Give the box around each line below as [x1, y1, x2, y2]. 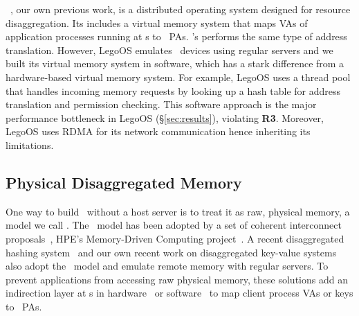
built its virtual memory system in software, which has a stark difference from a [6, 56, 344, 71]
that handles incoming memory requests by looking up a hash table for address [6, 83, 341, 98]
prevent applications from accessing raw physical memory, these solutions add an [6, 272, 348, 286]
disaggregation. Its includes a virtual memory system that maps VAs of [6, 15, 308, 30]
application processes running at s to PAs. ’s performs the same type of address [6, 29, 347, 44]
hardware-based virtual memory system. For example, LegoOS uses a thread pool [6, 69, 351, 84]
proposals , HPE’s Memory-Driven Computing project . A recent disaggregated [6, 231, 344, 245]
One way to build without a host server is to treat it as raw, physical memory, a [6, 204, 350, 218]
